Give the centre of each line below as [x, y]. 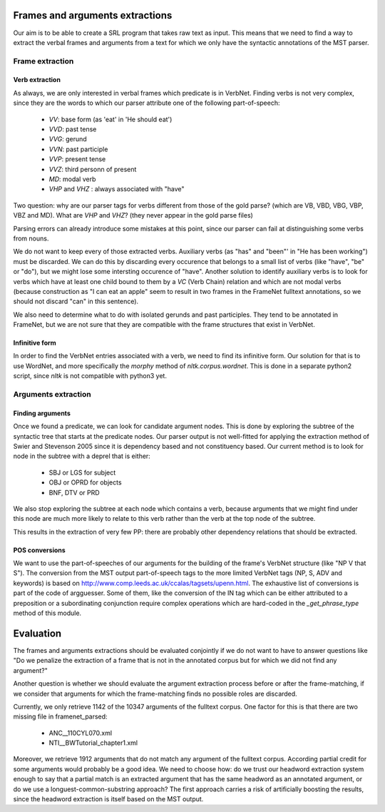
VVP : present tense [77, 159]
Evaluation [37, 633]
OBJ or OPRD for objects [85, 482]
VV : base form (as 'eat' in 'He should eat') [111, 119]
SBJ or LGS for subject [82, 472]
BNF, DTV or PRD [74, 492]
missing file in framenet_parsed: [60, 716]
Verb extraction [37, 80]
